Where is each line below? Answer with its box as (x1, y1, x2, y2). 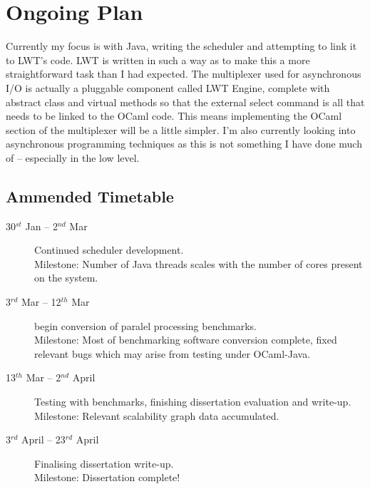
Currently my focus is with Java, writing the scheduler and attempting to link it (6, 38, 357, 53)
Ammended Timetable (6, 185, 174, 207)
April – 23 (21, 432, 66, 447)
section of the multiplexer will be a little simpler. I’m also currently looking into (6, 122, 356, 137)
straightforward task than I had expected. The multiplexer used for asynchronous (6, 66, 361, 81)
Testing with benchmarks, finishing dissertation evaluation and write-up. (34, 394, 351, 409)
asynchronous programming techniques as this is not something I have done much (6, 136, 362, 151)
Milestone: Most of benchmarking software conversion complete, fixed (34, 332, 337, 347)
